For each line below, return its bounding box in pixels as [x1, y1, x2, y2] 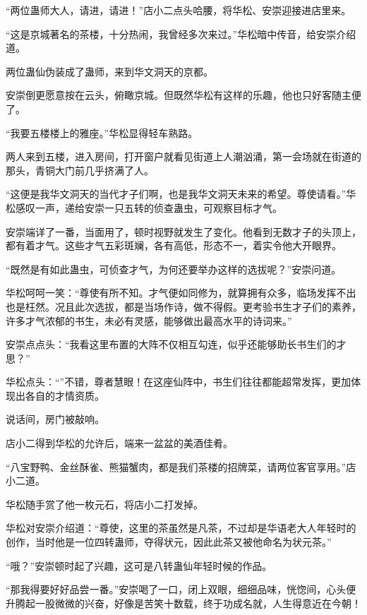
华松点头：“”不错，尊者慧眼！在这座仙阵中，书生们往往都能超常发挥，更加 [6, 374, 351, 389]
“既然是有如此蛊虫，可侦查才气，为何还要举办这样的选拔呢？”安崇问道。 [6, 261, 342, 276]
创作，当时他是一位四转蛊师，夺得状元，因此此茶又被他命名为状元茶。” [6, 535, 332, 549]
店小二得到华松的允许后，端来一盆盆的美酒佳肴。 [6, 436, 233, 450]
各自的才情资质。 [25, 388, 104, 402]
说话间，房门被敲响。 [6, 412, 104, 426]
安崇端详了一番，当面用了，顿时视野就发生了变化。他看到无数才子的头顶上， [6, 224, 361, 239]
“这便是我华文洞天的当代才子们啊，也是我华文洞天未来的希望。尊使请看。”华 [6, 186, 356, 201]
